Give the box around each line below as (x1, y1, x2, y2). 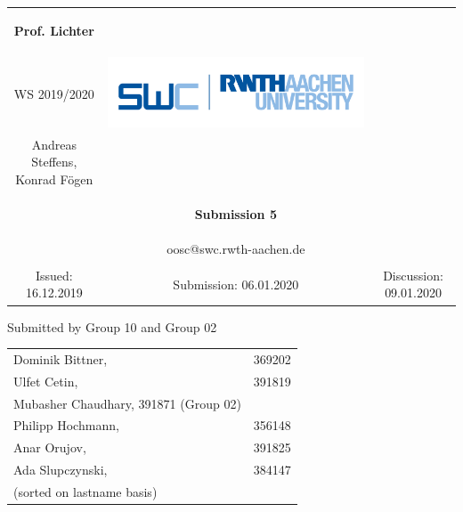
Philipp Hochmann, (13, 416, 119, 435)
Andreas (31, 134, 77, 153)
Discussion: (383, 265, 443, 284)
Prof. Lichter (13, 20, 94, 39)
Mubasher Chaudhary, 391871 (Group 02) (13, 394, 241, 412)
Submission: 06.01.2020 (173, 274, 299, 293)
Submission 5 (194, 204, 277, 223)
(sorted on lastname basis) (13, 482, 158, 500)
